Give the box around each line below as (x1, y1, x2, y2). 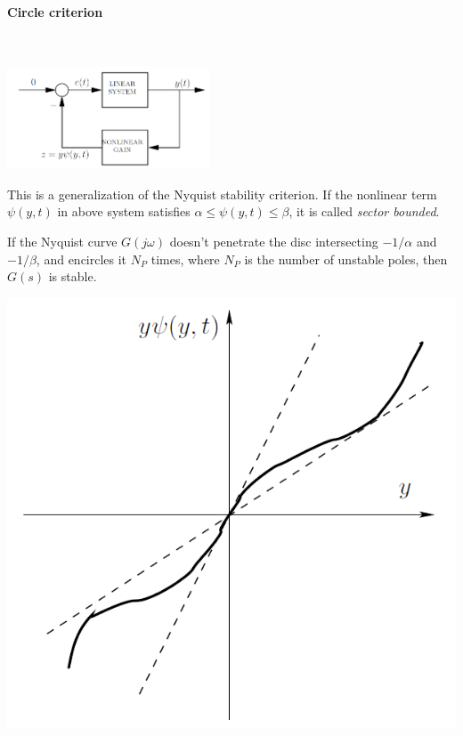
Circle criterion (7, 2, 103, 20)
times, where (150, 249, 220, 268)
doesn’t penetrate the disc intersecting (169, 231, 378, 250)
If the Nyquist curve (7, 231, 118, 250)
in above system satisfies (57, 202, 191, 221)
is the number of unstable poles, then (244, 249, 448, 268)
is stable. (48, 267, 97, 286)
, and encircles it (36, 249, 127, 268)
